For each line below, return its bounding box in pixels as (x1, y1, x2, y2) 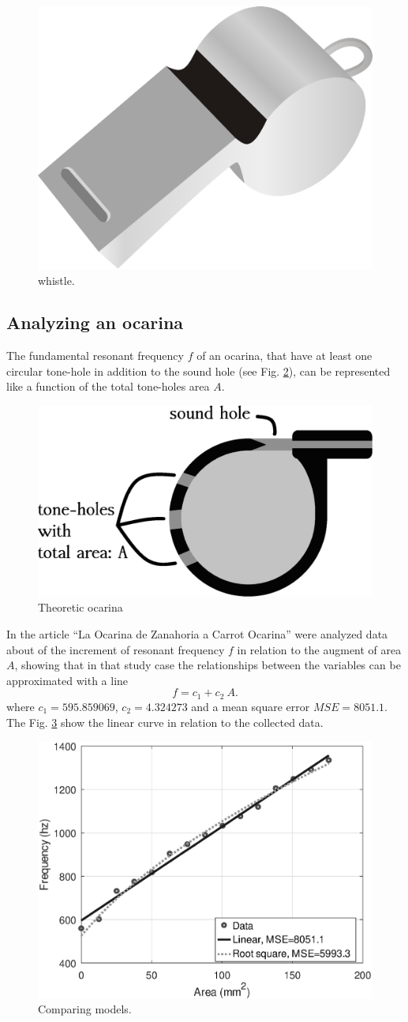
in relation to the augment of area (237, 641, 402, 657)
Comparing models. (38, 1001, 132, 1017)
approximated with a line (6, 672, 129, 688)
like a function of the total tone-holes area (6, 378, 210, 395)
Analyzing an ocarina (6, 310, 184, 335)
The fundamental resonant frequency (6, 347, 184, 364)
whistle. (38, 271, 75, 288)
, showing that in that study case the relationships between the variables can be (14, 657, 401, 673)
